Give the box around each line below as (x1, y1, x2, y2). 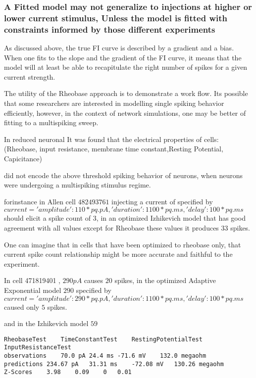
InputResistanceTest (4, 344, 72, 351)
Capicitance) (4, 153, 42, 163)
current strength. (4, 71, 55, 82)
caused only (4, 301, 40, 312)
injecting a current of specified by (111, 196, 213, 206)
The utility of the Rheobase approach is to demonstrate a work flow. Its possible (4, 88, 248, 98)
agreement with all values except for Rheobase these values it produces (4, 222, 219, 233)
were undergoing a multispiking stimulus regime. (4, 180, 151, 190)
